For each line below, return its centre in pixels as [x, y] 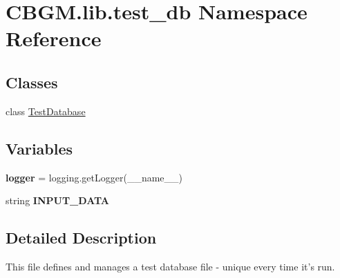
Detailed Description [81, 238]
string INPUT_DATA [58, 200]
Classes [32, 82]
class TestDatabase [46, 111]
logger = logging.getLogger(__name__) [94, 177]
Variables [39, 148]
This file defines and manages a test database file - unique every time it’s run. [170, 266]
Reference [54, 38]
